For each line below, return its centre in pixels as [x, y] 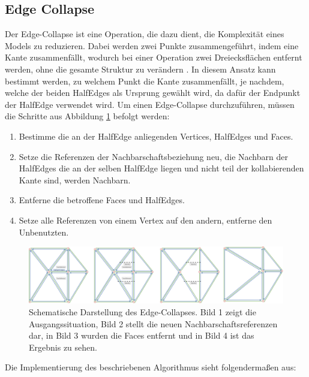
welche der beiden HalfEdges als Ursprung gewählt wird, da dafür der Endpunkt [153, 93]
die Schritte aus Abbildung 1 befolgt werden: [87, 116]
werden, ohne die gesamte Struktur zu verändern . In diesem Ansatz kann [140, 69]
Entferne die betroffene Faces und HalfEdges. [102, 200]
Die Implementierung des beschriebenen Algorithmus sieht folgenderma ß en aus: [151, 367]
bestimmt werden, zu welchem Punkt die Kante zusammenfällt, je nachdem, [145, 81]
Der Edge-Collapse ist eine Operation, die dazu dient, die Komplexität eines [145, 34]
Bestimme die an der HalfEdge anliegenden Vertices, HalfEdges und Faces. [156, 136]
